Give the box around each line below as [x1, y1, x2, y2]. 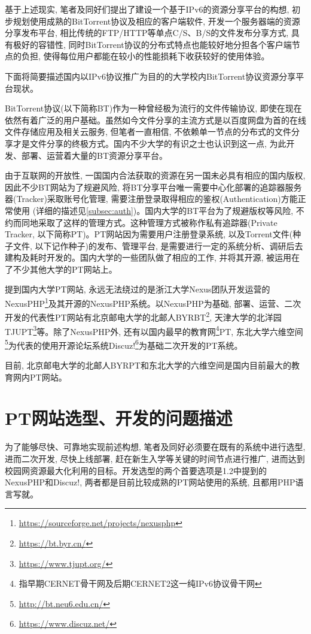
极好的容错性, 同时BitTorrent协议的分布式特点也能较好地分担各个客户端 [13, 38, 292, 50]
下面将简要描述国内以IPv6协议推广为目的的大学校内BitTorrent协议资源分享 [5, 70, 296, 82]
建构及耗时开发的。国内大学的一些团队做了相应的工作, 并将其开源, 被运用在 [5, 251, 300, 264]
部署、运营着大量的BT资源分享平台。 [21, 149, 168, 161]
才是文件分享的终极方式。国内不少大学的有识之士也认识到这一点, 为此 [13, 137, 286, 149]
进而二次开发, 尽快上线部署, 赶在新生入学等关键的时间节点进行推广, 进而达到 [5, 452, 305, 464]
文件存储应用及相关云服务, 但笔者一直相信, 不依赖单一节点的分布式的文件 [5, 125, 292, 138]
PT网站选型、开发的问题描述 [5, 406, 233, 430]
